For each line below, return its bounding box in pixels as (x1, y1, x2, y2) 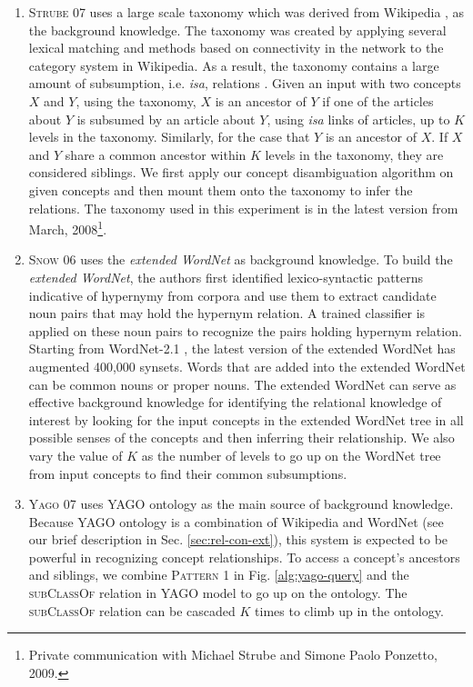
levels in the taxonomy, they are (265, 144, 444, 164)
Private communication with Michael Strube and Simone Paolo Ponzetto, (28, 645, 438, 664)
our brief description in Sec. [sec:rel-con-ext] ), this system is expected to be (28, 530, 448, 549)
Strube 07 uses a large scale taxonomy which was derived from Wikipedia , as (28, 3, 465, 21)
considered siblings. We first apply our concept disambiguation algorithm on (28, 163, 454, 182)
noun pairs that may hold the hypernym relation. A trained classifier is (28, 304, 426, 323)
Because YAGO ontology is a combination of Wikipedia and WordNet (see (28, 512, 444, 531)
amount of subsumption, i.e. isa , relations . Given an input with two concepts (28, 74, 461, 93)
